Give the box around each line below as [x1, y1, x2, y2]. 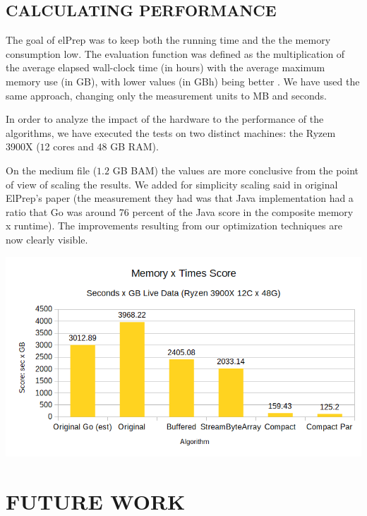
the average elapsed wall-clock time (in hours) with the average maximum [6, 60, 325, 75]
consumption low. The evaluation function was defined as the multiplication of [6, 46, 345, 61]
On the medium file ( [6, 162, 97, 177]
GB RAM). [110, 139, 159, 154]
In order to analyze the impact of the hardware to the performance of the [6, 112, 324, 126]
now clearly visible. [6, 232, 88, 246]
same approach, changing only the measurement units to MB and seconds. [6, 88, 327, 102]
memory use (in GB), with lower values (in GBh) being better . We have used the [6, 73, 360, 88]
